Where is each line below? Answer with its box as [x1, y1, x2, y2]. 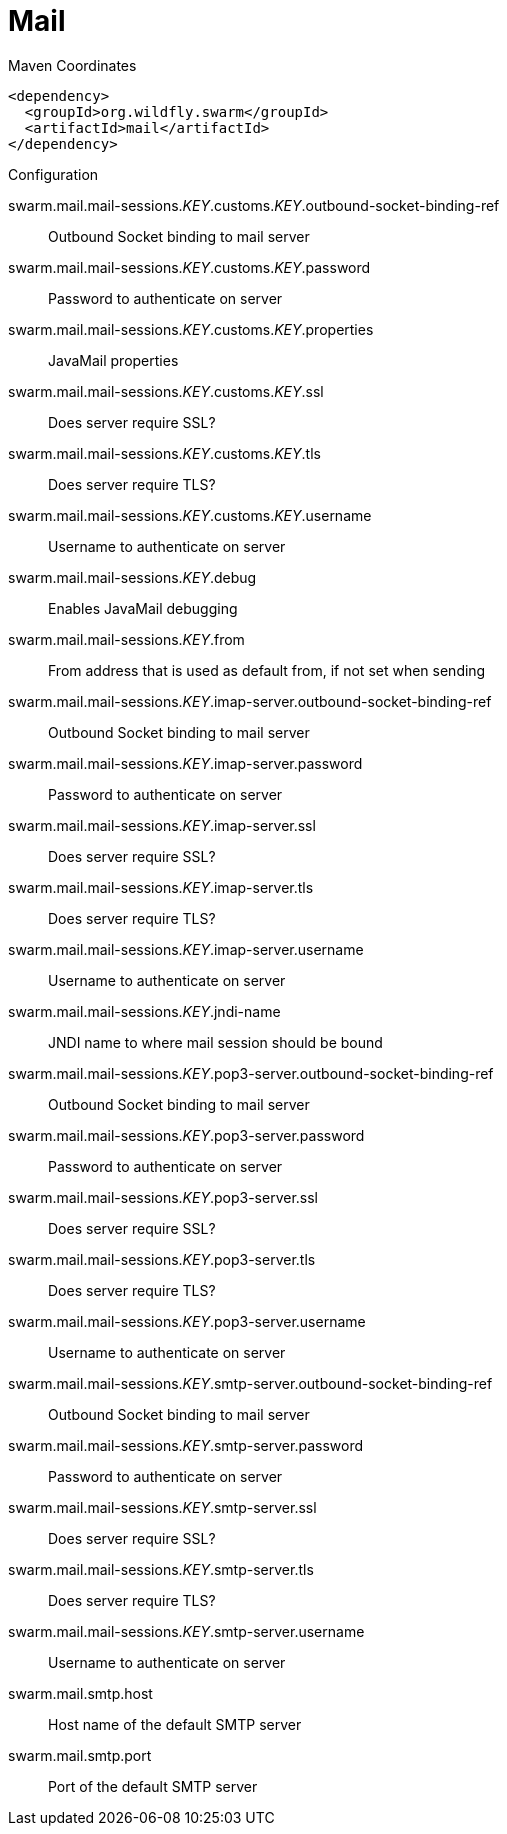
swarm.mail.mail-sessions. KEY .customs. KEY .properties [8, 320, 374, 338]
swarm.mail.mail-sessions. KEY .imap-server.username [8, 940, 364, 958]
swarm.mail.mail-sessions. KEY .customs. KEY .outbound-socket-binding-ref [8, 196, 500, 214]
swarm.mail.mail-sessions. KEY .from [8, 630, 245, 648]
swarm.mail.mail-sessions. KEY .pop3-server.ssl [8, 1188, 318, 1206]
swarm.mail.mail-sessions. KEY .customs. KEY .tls [8, 444, 321, 462]
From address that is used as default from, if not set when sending [48, 661, 486, 679]
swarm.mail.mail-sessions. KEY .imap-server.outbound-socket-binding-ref [8, 692, 492, 710]
